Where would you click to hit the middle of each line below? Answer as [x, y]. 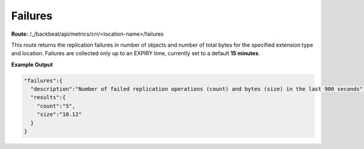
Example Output [32, 64]
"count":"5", [56, 106]
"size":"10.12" [59, 114]
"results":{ [48, 98]
